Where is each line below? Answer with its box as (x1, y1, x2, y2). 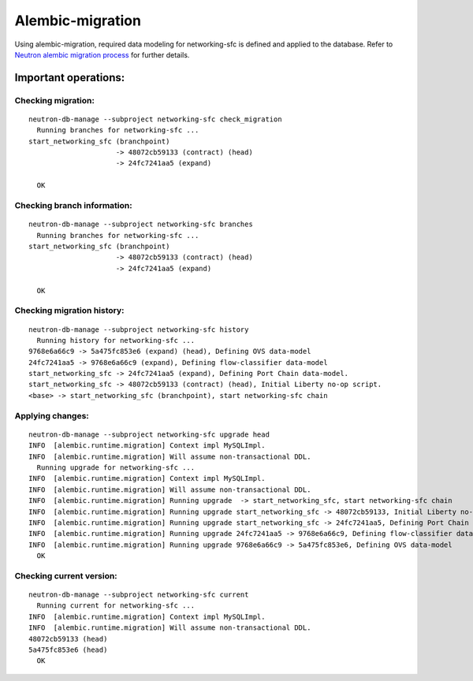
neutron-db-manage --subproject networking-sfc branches (28, 220, 254, 229)
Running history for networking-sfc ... (36, 336, 196, 344)
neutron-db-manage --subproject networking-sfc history (28, 325, 249, 334)
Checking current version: (14, 570, 117, 581)
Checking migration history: (14, 305, 125, 316)
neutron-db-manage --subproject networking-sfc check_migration (28, 114, 283, 124)
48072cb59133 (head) (28, 634, 108, 643)
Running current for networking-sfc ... (36, 601, 196, 610)
